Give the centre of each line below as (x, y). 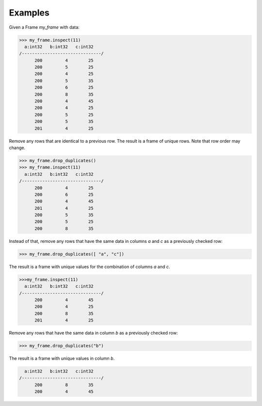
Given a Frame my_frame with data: (44, 27)
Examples (29, 13)
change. (17, 148)
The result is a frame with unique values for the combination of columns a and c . (90, 267)
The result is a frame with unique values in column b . (62, 358)
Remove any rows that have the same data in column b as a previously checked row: (93, 333)
